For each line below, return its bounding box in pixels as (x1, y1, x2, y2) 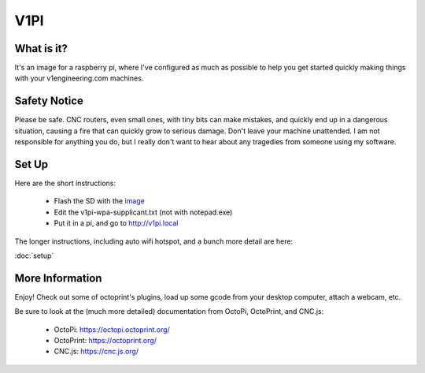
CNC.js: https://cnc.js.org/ (54, 347, 139, 356)
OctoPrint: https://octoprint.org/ (54, 336, 157, 345)
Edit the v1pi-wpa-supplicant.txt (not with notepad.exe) (54, 207, 233, 217)
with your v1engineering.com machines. (14, 73, 144, 83)
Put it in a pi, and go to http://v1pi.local (54, 218, 179, 228)
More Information (14, 271, 102, 285)
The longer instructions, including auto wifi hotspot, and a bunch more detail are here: (14, 237, 294, 246)
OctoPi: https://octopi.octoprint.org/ (54, 324, 171, 334)
